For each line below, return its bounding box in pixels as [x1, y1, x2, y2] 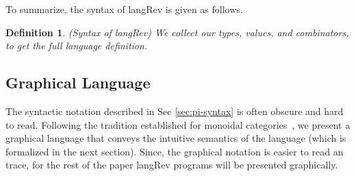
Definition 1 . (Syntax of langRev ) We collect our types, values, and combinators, [5, 25, 349, 39]
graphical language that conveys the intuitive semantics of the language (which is [5, 131, 346, 145]
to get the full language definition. [5, 38, 148, 53]
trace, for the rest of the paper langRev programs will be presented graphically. [5, 158, 338, 172]
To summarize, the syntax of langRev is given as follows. [5, 2, 243, 16]
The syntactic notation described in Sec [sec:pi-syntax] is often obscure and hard [5, 103, 344, 118]
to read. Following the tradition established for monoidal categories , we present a [5, 117, 351, 131]
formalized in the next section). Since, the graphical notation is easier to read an [5, 144, 344, 158]
